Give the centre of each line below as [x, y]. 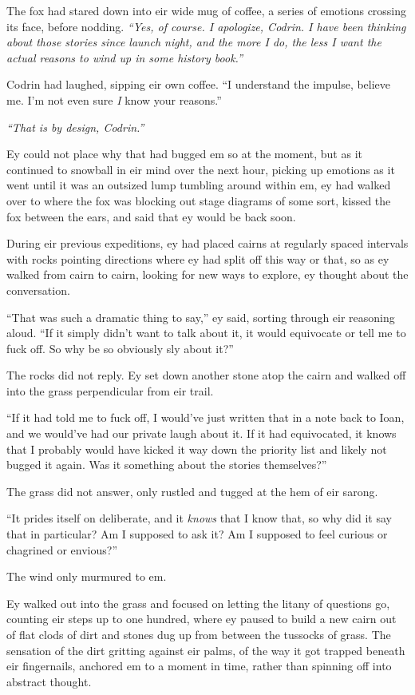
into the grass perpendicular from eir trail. [110, 390]
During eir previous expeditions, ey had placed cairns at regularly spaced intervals [207, 243]
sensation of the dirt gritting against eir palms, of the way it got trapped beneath [206, 650]
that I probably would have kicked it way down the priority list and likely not [197, 449]
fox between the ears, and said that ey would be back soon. [151, 216]
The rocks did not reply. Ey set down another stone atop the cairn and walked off [206, 375]
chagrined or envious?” [62, 549]
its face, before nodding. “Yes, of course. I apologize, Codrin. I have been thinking [206, 26]
